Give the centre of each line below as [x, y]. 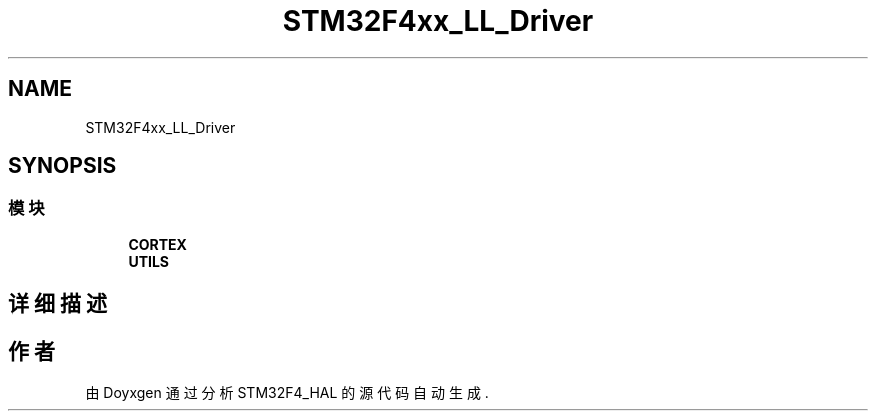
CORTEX [157, 244]
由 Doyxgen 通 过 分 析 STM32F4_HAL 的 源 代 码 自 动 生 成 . [287, 393]
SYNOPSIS [62, 166]
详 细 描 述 [57, 304]
